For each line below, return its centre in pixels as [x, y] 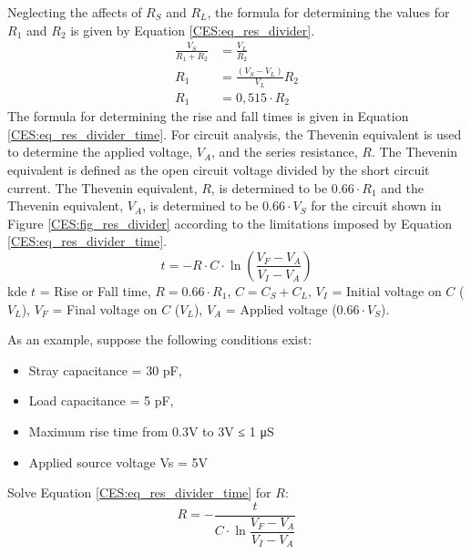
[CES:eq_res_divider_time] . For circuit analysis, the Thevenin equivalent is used [235, 133]
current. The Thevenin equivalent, [102, 187]
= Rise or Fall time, [95, 290]
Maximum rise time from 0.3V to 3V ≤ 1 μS [151, 431]
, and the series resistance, [285, 152]
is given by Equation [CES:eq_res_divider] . [193, 30]
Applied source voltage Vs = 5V [118, 462]
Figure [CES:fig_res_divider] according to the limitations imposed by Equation [230, 223]
